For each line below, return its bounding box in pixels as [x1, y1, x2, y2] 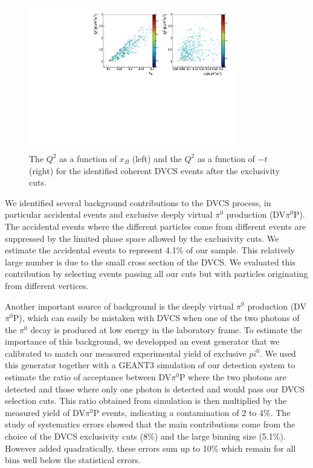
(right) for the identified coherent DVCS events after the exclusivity [29, 164, 280, 177]
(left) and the [132, 152, 182, 164]
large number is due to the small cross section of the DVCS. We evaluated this [5, 255, 295, 268]
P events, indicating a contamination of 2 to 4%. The [93, 406, 291, 418]
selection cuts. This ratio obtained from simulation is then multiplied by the [5, 394, 286, 407]
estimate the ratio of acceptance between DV [5, 371, 172, 383]
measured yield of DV [5, 406, 85, 418]
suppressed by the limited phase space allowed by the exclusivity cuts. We [5, 232, 279, 244]
